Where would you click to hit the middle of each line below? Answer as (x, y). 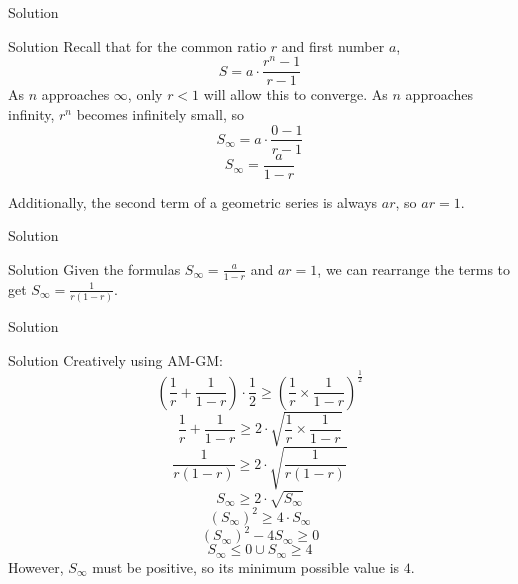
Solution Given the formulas (94, 268)
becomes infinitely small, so (160, 113)
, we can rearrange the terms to (414, 268)
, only (145, 94)
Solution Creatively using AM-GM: (115, 359)
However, (36, 566)
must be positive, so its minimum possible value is (246, 566)
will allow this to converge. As (295, 94)
